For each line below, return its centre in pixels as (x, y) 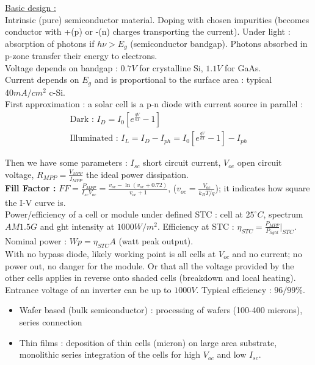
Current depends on (42, 80)
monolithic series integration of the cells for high (110, 354)
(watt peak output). (156, 241)
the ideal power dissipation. (137, 174)
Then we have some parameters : (66, 162)
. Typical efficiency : (234, 289)
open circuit (259, 162)
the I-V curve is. (35, 202)
